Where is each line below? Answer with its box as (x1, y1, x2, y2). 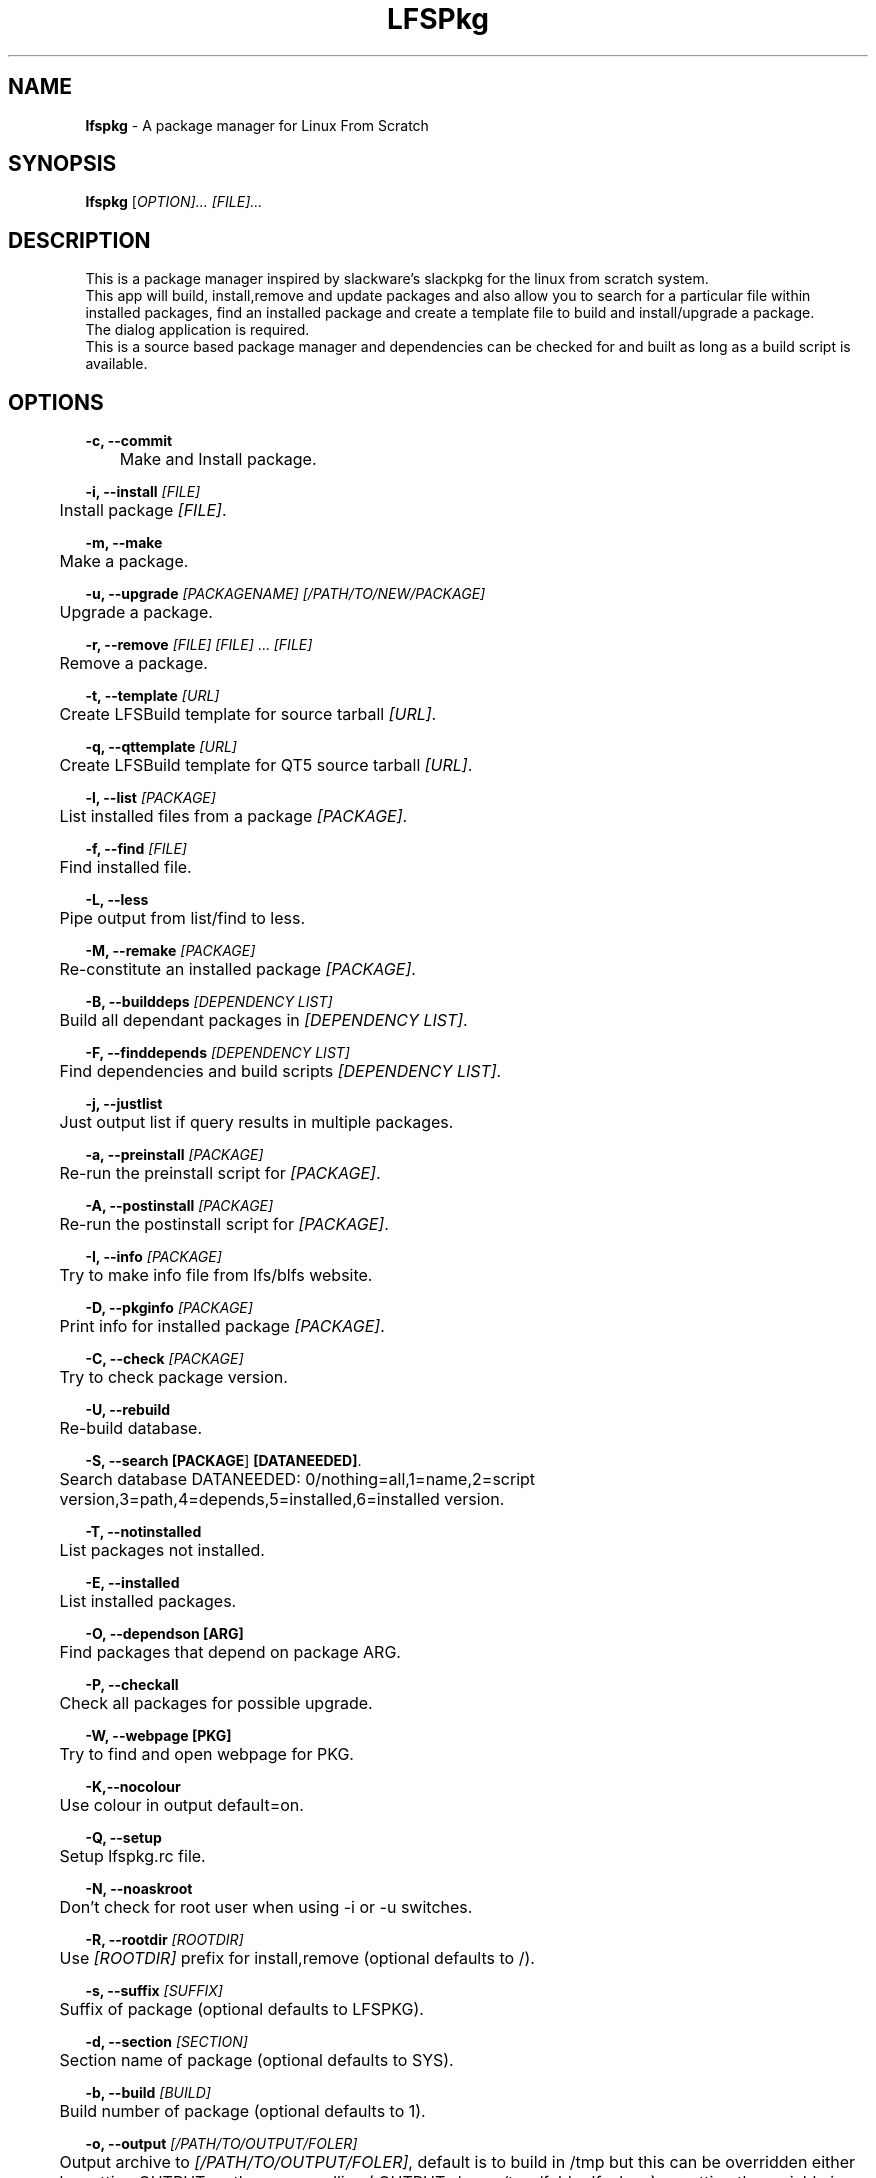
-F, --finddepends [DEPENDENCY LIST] (85, 1044, 350, 1062)
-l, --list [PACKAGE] (85, 789, 216, 807)
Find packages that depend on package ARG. (59, 1642, 401, 1663)
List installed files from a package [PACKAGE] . (59, 806, 408, 827)
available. (85, 355, 148, 373)
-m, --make (85, 534, 163, 552)
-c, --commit (85, 432, 173, 450)
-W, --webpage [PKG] (85, 1727, 232, 1745)
